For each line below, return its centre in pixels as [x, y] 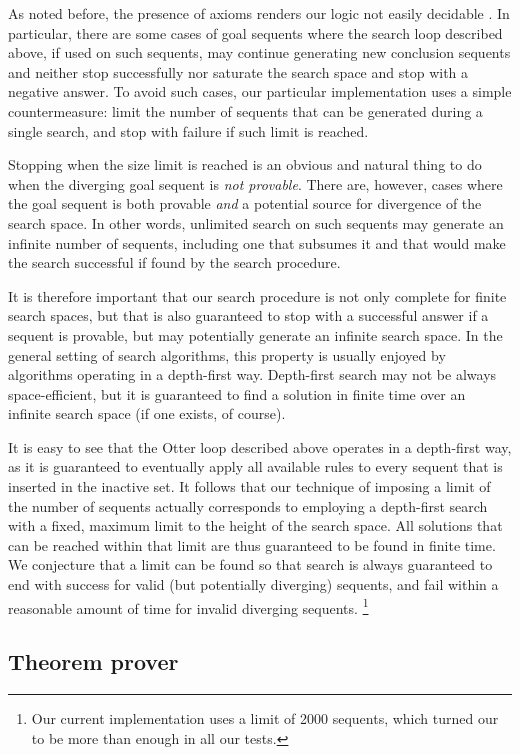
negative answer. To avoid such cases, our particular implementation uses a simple [260, 91]
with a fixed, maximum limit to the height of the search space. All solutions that [255, 525]
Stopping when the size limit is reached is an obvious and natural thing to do [245, 164]
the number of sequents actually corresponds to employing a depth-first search [248, 505]
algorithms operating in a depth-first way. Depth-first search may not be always [252, 374]
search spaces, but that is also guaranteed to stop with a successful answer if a [248, 315]
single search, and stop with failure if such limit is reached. [188, 130]
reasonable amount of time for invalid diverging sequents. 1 [188, 606]
